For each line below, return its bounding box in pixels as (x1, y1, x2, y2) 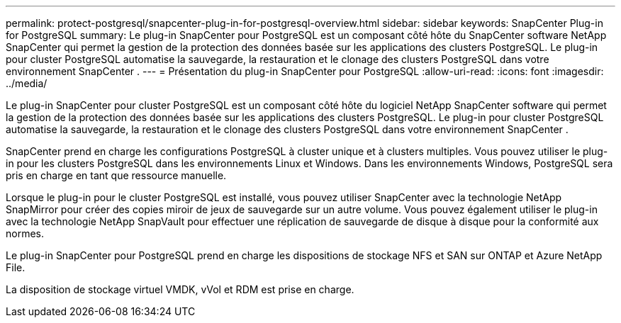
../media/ (6, 77, 47, 89)
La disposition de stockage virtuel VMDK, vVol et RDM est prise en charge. (6, 283, 354, 295)
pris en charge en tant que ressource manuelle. (6, 169, 227, 181)
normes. (6, 227, 45, 239)
